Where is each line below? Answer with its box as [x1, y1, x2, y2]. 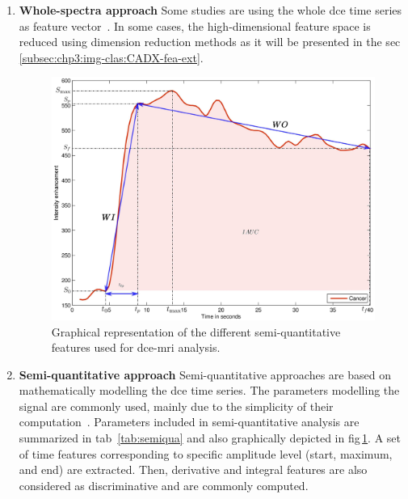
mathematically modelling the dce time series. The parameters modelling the [19, 382, 400, 399]
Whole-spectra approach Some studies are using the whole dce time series [19, 2, 402, 18]
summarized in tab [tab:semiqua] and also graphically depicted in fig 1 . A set [19, 429, 401, 446]
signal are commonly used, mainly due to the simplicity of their [19, 397, 334, 414]
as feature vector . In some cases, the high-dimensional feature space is [19, 17, 371, 34]
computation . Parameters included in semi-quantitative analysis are [19, 413, 360, 430]
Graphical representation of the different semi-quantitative [51, 323, 341, 340]
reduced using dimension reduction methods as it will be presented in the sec [19, 33, 401, 50]
